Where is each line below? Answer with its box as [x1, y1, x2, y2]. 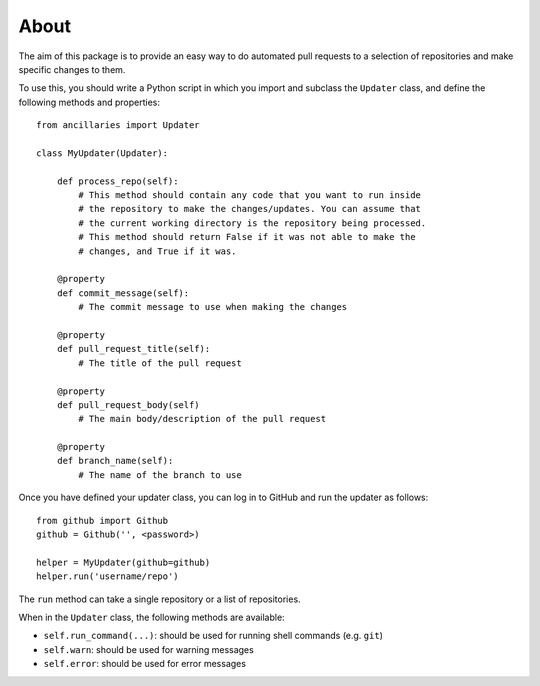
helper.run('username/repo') [36, 571, 179, 582]
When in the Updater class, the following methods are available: [18, 611, 285, 623]
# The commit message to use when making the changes [78, 301, 348, 313]
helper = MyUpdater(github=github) [36, 556, 211, 568]
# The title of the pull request [78, 357, 242, 369]
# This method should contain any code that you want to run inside [78, 190, 422, 201]
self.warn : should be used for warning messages [43, 643, 254, 655]
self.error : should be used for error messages [43, 658, 247, 670]
